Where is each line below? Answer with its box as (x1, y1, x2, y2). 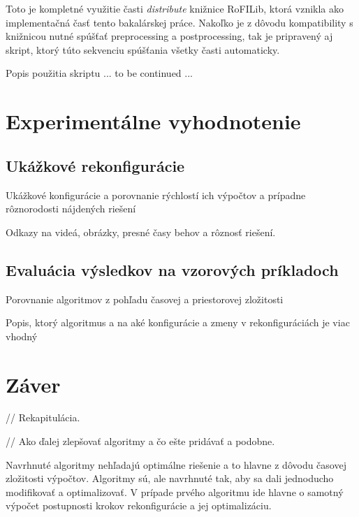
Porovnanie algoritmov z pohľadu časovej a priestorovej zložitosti (6, 291, 284, 306)
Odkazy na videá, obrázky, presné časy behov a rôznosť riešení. (6, 224, 276, 239)
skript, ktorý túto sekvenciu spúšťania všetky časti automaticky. (6, 42, 280, 57)
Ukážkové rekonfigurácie (6, 154, 185, 176)
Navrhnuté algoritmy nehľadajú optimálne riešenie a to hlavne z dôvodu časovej (6, 457, 346, 472)
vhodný (6, 328, 38, 343)
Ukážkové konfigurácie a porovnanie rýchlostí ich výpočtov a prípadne (6, 187, 306, 202)
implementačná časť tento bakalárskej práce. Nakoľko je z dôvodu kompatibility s (6, 15, 353, 29)
